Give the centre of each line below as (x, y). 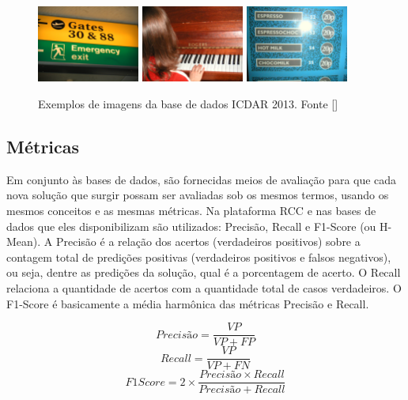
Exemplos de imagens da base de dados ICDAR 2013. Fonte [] (188, 103)
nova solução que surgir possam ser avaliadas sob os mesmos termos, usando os (198, 195)
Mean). (24, 242)
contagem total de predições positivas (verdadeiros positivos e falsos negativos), (199, 257)
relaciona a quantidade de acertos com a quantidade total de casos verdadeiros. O (204, 287)
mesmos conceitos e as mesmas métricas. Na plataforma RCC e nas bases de (191, 210)
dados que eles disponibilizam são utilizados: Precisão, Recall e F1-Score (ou (191, 226)
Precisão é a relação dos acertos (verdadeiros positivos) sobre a (208, 242)
